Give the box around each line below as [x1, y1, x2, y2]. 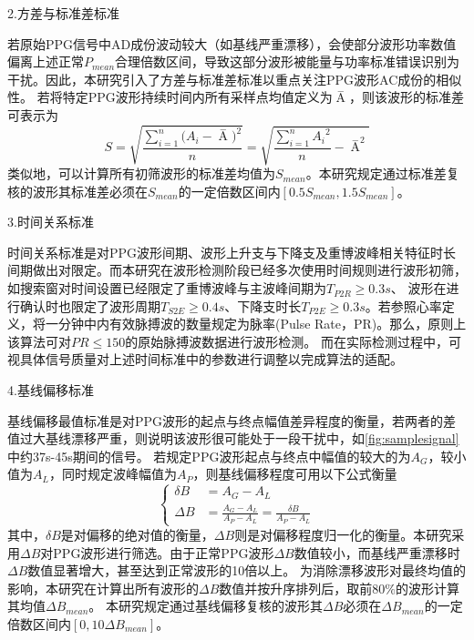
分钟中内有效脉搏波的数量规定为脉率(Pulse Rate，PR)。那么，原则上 [57, 314, 467, 333]
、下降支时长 [224, 296, 302, 315]
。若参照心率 [365, 296, 442, 315]
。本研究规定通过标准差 [305, 164, 447, 183]
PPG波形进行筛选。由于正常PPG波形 [53, 543, 274, 562]
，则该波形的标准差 [348, 87, 464, 107]
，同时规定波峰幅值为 [48, 464, 177, 483]
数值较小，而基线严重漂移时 [294, 543, 460, 562]
